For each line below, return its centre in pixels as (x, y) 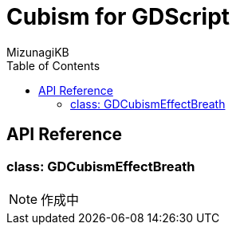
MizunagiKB (38, 52)
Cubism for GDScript (118, 17)
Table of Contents (53, 65)
